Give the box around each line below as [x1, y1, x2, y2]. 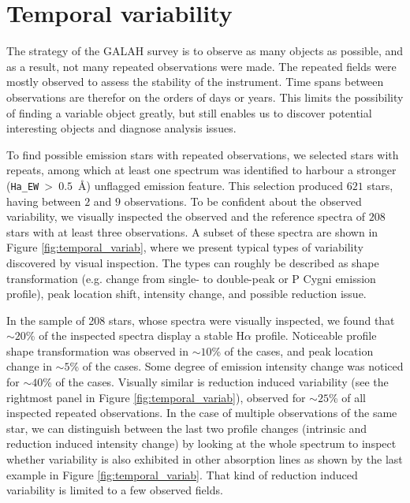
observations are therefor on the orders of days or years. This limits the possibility [6, 88, 404, 105]
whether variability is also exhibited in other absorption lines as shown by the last [6, 451, 403, 468]
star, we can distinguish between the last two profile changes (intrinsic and [6, 419, 367, 436]
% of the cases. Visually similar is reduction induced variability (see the [43, 374, 389, 390]
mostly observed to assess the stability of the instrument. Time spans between [6, 73, 384, 90]
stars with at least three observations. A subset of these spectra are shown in [6, 223, 378, 240]
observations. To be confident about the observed [124, 192, 362, 209]
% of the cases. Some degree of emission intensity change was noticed [69, 358, 404, 374]
